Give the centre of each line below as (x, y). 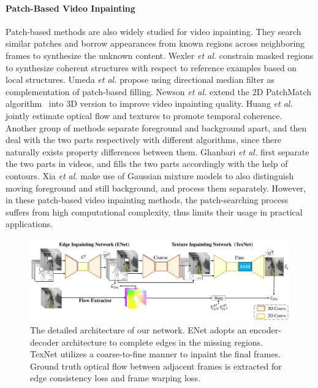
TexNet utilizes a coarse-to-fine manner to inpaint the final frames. (156, 354)
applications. (29, 224)
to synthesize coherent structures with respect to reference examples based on (151, 67)
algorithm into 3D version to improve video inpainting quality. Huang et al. (149, 103)
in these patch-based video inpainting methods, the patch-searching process (147, 200)
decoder (45, 342)
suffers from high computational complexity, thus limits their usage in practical (154, 211)
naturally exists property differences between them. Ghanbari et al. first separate (157, 151)
